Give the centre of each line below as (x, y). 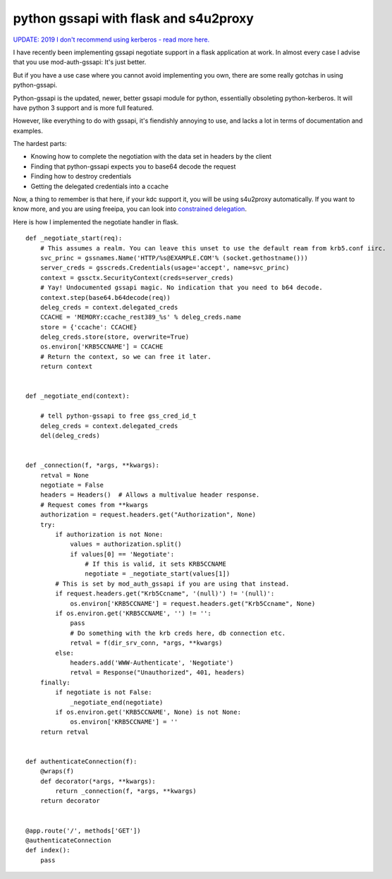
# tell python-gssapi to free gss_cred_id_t (118, 416)
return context (66, 366)
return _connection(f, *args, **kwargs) (126, 791)
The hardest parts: (40, 144)
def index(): (48, 850)
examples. (28, 131)
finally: (55, 682)
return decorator (70, 801)
